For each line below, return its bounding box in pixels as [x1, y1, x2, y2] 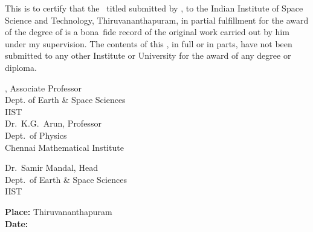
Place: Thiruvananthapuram [5, 205, 112, 217]
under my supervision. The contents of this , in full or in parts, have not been [5, 37, 292, 50]
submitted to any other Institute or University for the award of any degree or [5, 49, 291, 62]
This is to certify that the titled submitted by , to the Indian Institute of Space [5, 2, 303, 14]
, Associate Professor [5, 81, 82, 94]
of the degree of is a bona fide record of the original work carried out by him [5, 25, 289, 38]
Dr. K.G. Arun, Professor [5, 117, 102, 130]
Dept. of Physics [5, 128, 67, 141]
